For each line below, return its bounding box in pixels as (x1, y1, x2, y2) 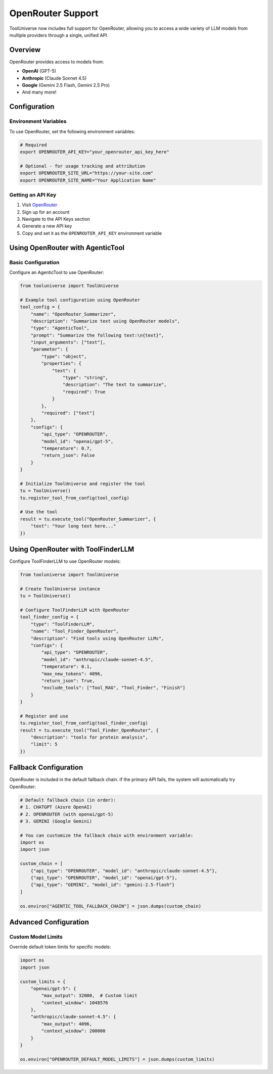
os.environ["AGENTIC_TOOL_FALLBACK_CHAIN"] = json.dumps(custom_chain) (20, 903, 202, 909)
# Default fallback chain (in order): (20, 797, 116, 803)
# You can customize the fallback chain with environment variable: (20, 833, 194, 838)
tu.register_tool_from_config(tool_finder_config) (20, 720, 149, 726)
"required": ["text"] (41, 410, 95, 416)
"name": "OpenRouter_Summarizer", (30, 311, 116, 317)
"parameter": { (30, 347, 68, 352)
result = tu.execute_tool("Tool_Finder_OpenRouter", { (20, 727, 159, 733)
